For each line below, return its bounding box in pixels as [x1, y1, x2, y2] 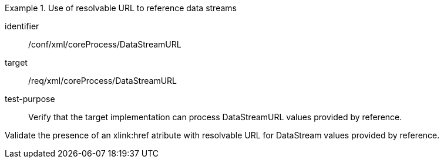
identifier [5, 21, 39, 31]
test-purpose [5, 94, 55, 104]
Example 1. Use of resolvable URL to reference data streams [5, 3, 237, 13]
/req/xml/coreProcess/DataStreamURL [28, 76, 177, 86]
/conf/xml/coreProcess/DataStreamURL [28, 39, 181, 49]
